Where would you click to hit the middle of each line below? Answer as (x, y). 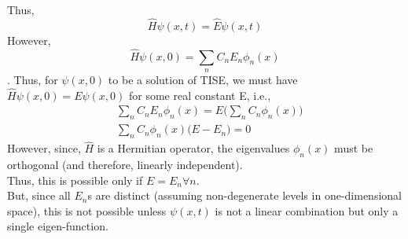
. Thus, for (33, 80)
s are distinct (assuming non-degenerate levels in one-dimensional (244, 195)
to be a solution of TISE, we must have (203, 80)
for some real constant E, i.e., (200, 95)
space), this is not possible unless (87, 210)
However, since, (44, 148)
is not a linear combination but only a (307, 210)
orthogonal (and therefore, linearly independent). (125, 165)
